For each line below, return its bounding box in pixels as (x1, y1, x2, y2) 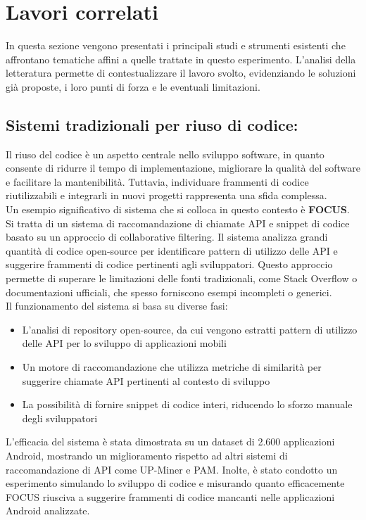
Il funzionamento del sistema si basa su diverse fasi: (6, 298, 228, 313)
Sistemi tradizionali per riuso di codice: (6, 113, 298, 135)
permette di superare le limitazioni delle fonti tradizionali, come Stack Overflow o (6, 271, 358, 286)
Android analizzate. (6, 503, 90, 518)
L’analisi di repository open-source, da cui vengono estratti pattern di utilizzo (22, 322, 358, 336)
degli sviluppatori (22, 410, 98, 425)
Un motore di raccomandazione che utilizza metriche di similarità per (22, 360, 322, 374)
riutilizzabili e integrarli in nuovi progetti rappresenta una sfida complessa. (6, 188, 327, 203)
